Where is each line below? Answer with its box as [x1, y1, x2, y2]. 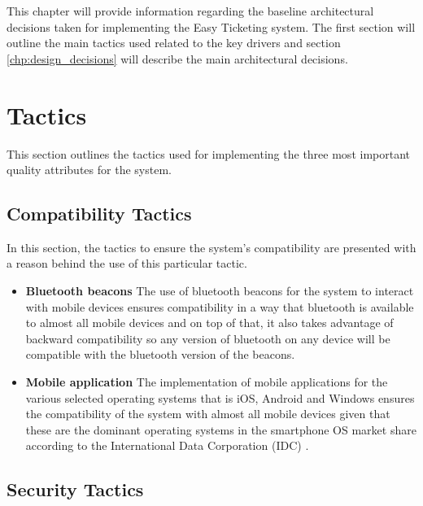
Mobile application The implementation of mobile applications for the [25, 373, 388, 390]
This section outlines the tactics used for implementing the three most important [7, 145, 410, 162]
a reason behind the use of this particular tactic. [7, 255, 247, 272]
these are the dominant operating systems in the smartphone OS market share [25, 421, 416, 438]
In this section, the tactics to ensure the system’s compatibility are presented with [7, 238, 416, 255]
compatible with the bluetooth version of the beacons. [25, 346, 295, 363]
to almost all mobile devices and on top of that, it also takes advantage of [25, 314, 394, 331]
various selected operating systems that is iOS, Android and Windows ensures [25, 389, 415, 406]
